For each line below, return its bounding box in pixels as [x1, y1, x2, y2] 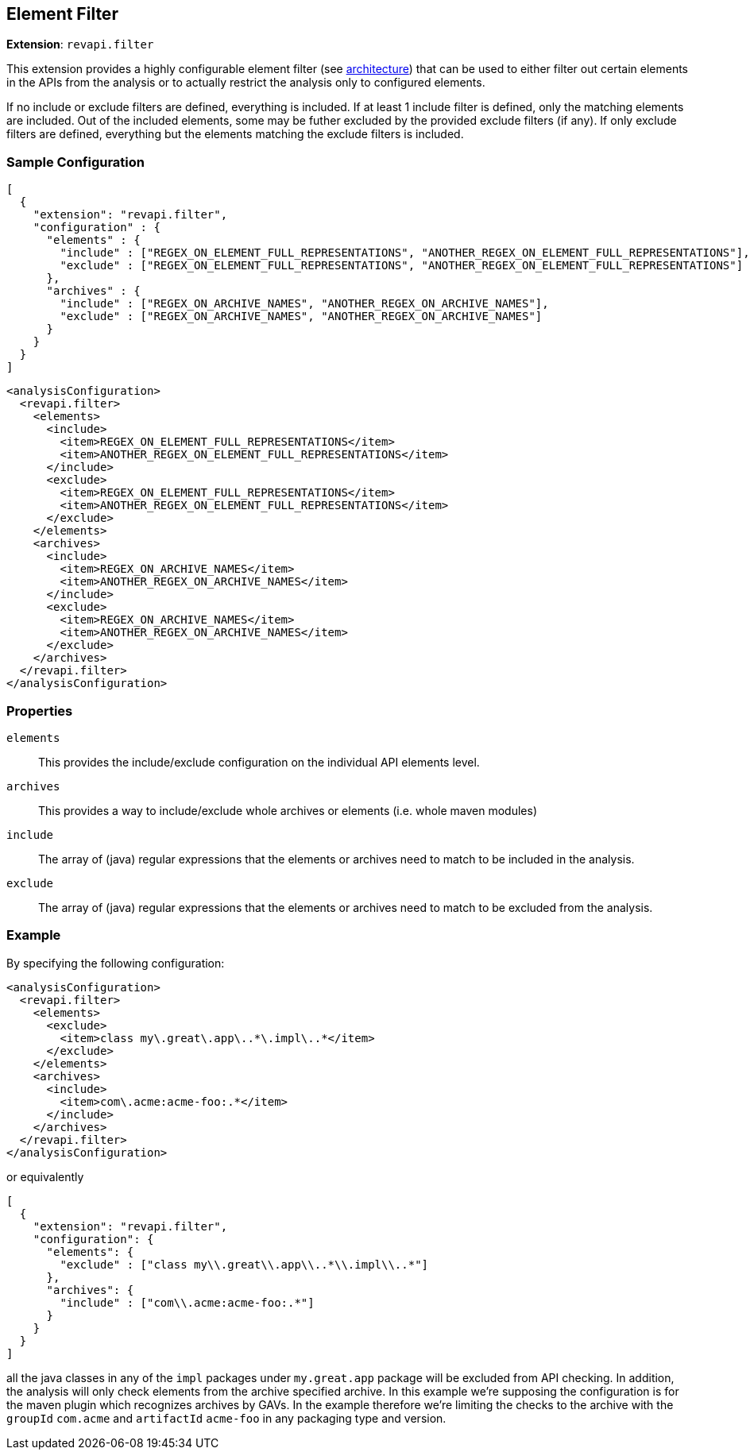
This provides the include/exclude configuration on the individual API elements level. [38, 755, 480, 769]
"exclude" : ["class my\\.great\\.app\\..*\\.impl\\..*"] [60, 1257, 429, 1271]
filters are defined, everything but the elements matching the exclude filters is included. [6, 127, 464, 141]
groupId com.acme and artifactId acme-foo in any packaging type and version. [6, 1411, 447, 1425]
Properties [6, 702, 73, 719]
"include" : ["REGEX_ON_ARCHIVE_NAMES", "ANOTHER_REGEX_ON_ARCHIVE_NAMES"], [60, 297, 549, 311]
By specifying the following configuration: [6, 956, 225, 970]
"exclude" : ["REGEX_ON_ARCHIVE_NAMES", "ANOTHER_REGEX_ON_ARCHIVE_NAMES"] [60, 310, 543, 323]
